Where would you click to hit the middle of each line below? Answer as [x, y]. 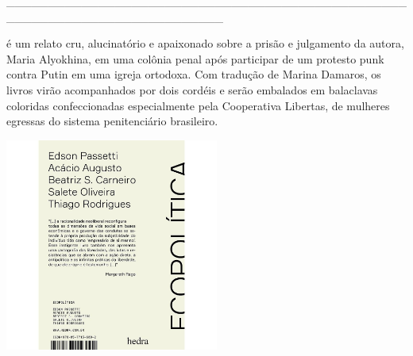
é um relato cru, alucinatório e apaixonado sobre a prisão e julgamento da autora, [205, 43]
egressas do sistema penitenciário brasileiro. [112, 121]
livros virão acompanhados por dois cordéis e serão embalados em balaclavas [192, 89]
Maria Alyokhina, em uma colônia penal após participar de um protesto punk [195, 58]
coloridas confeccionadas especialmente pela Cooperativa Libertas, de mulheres [198, 105]
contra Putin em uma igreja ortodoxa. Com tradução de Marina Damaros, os [194, 74]
